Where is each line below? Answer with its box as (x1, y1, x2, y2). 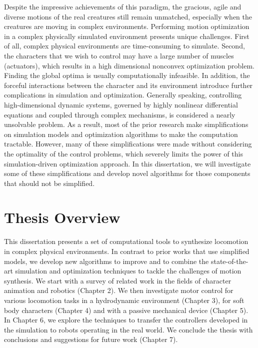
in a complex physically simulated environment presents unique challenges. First (4, 30, 249, 41)
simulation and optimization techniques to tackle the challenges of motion (15, 265, 241, 276)
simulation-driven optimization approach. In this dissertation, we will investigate (4, 158, 251, 168)
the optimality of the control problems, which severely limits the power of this (4, 148, 243, 158)
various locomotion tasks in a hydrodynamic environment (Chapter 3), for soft (4, 294, 244, 305)
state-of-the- (210, 255, 248, 266)
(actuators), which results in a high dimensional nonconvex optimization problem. (4, 60, 254, 70)
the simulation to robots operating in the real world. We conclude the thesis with (4, 324, 253, 334)
